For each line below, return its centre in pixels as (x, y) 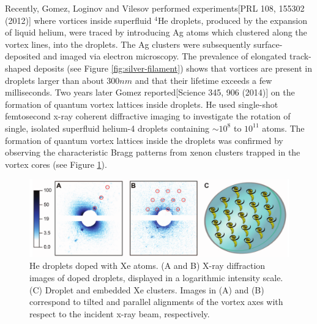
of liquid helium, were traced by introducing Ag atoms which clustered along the (156, 32)
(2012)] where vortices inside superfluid (78, 20)
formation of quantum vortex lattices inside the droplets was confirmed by (144, 140)
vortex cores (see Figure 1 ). (56, 164)
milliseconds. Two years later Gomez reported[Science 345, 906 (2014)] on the (150, 92)
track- (300, 56)
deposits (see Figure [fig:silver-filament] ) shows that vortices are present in (173, 68)
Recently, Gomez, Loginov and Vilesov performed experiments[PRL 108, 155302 (155, 8)
